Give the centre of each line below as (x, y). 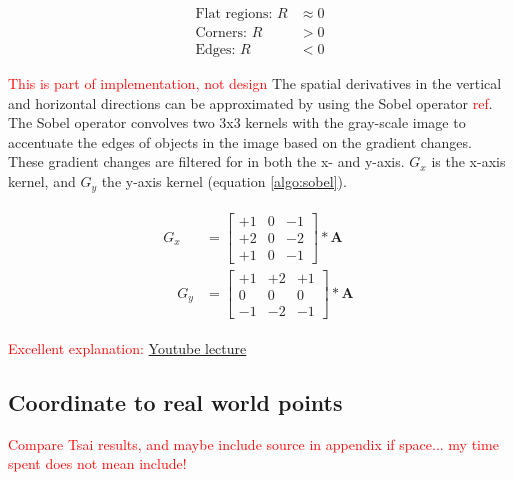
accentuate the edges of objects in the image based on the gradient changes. (240, 141)
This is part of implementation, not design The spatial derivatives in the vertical (255, 83)
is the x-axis (468, 161)
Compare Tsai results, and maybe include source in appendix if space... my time (253, 443)
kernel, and (42, 181)
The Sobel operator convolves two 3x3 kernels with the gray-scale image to (237, 122)
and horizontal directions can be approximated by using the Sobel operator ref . (250, 102)
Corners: (221, 33)
